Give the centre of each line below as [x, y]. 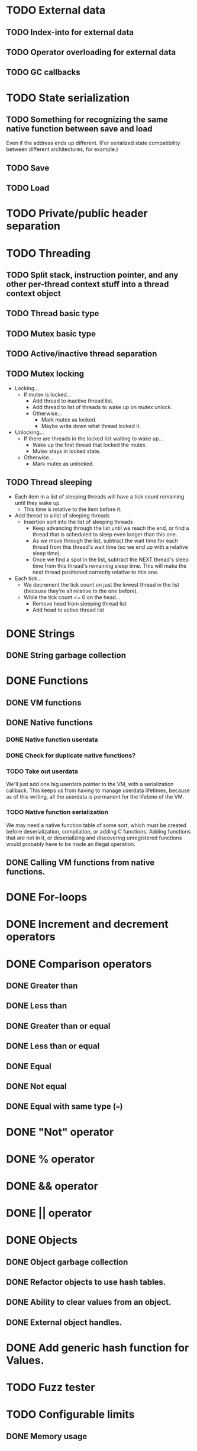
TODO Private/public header [77, 213]
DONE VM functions [44, 702]
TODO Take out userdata [42, 771]
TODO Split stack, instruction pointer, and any [92, 275]
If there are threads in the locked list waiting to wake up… [93, 438]
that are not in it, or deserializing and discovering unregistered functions [94, 838]
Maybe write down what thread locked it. [91, 426]
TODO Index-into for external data [70, 32]
